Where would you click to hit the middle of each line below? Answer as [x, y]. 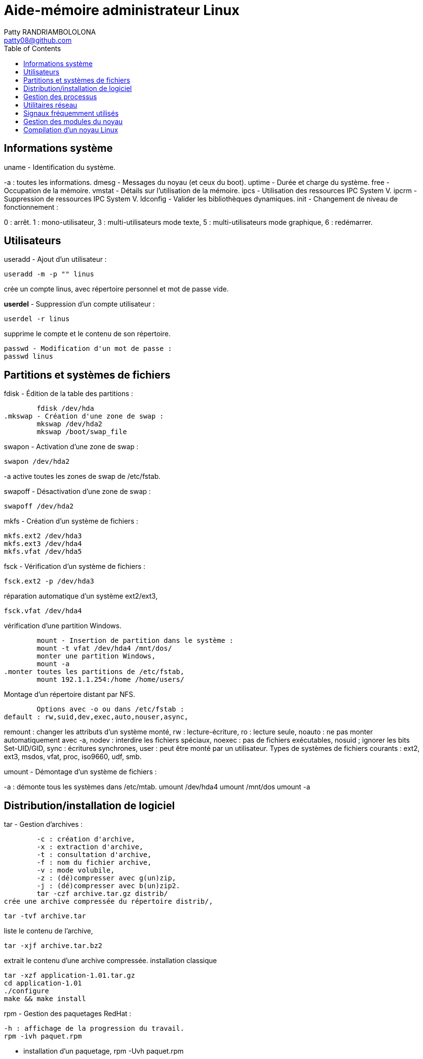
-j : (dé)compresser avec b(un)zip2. [108, 886]
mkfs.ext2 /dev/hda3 [43, 536]
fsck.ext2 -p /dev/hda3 [49, 581]
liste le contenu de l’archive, [49, 931]
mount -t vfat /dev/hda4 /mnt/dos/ [104, 648]
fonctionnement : [31, 207]
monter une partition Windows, [96, 656]
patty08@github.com [38, 40]
